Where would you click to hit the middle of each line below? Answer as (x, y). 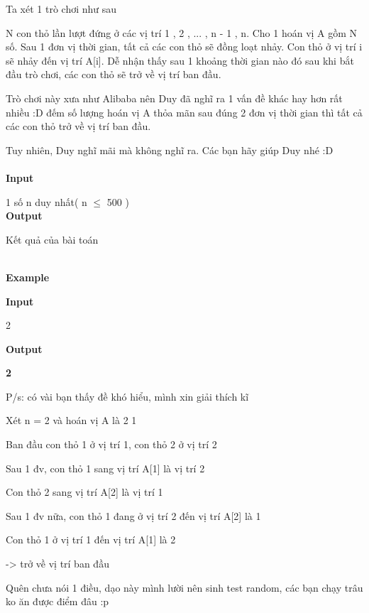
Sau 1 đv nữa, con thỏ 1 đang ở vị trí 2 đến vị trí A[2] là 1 (133, 515)
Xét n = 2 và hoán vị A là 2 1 (71, 420)
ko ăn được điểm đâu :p (57, 601)
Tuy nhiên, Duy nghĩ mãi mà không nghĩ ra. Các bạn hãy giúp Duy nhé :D (170, 150)
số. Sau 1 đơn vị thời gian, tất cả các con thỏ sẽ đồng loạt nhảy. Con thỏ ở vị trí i (184, 47)
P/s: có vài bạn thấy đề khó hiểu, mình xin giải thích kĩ (127, 396)
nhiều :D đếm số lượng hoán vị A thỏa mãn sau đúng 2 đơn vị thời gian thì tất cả (184, 112)
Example (28, 277)
